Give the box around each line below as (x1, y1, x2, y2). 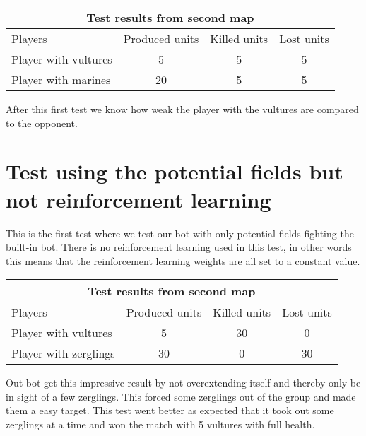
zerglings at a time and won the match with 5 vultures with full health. (6, 417, 315, 432)
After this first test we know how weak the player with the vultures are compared (6, 102, 359, 116)
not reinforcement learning (6, 184, 271, 213)
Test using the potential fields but (6, 157, 343, 186)
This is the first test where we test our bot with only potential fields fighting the (6, 225, 354, 240)
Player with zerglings (11, 345, 115, 362)
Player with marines (11, 71, 111, 88)
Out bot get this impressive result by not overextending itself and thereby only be (6, 375, 361, 390)
